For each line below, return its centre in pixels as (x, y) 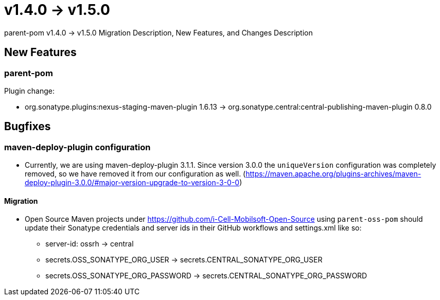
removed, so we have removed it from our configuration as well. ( (135, 174)
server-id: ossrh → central (90, 244)
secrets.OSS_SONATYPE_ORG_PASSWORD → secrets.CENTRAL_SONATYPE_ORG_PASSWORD (206, 276)
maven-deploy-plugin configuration (77, 147)
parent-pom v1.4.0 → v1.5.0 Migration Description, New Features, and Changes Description (159, 32)
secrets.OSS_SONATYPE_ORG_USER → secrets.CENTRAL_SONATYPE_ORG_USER (184, 260)
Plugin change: (29, 91)
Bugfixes (28, 127)
